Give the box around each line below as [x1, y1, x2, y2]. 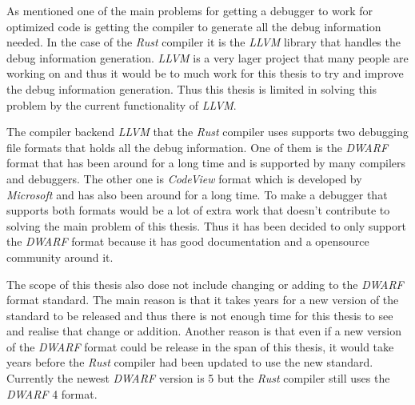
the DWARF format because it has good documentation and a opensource [6, 233, 369, 250]
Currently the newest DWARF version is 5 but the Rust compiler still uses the [6, 370, 390, 387]
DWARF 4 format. [6, 385, 98, 402]
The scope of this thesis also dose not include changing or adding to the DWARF [6, 275, 404, 292]
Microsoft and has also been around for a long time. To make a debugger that [6, 186, 388, 202]
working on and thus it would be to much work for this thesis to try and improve [6, 65, 404, 82]
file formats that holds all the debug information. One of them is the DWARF [6, 138, 389, 155]
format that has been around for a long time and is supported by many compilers [6, 154, 406, 171]
